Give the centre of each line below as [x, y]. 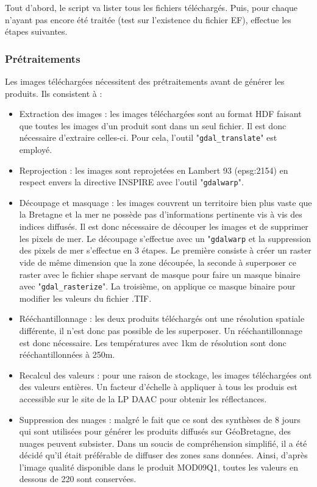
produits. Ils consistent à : [54, 93]
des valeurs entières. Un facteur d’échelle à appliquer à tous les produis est [158, 387]
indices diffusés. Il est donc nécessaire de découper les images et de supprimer [164, 226]
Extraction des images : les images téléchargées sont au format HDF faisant [160, 114]
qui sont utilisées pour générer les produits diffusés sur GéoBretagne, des [155, 431]
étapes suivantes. [36, 31]
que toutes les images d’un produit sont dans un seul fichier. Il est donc [153, 125]
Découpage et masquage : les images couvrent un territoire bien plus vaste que [166, 202]
